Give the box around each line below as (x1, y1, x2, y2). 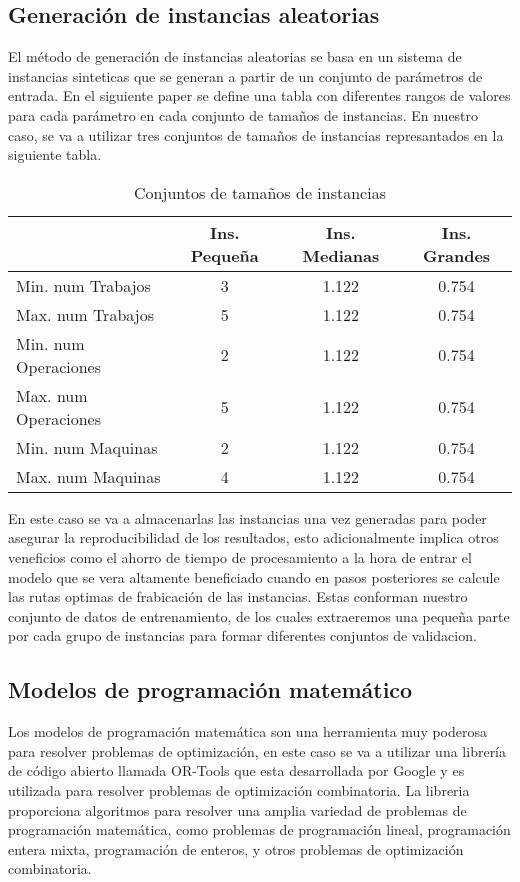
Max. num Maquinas (16, 464, 161, 488)
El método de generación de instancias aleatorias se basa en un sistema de (8, 46, 462, 67)
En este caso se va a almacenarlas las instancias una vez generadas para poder (8, 507, 487, 528)
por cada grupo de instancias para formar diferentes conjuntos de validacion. (8, 625, 477, 646)
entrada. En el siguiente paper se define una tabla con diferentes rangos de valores (8, 85, 511, 106)
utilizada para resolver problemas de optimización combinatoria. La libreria (8, 779, 470, 800)
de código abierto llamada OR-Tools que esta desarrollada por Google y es (8, 760, 465, 781)
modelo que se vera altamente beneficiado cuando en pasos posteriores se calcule (8, 566, 500, 587)
